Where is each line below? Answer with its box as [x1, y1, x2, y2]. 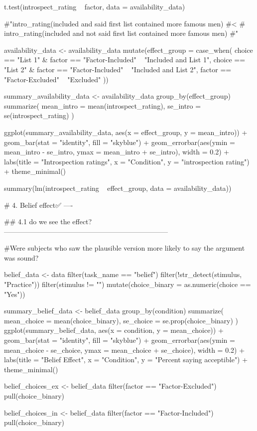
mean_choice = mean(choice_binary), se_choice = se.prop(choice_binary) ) [4, 315, 239, 325]
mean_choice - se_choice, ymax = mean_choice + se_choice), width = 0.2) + [4, 344, 245, 355]
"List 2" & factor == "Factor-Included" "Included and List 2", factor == [4, 64, 232, 74]
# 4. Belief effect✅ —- [4, 199, 73, 210]
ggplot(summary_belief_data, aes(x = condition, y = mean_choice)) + [4, 325, 224, 335]
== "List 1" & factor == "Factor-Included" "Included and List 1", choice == [4, 54, 246, 65]
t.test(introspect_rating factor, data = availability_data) [4, 1, 185, 11]
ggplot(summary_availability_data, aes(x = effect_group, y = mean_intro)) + [4, 127, 248, 137]
